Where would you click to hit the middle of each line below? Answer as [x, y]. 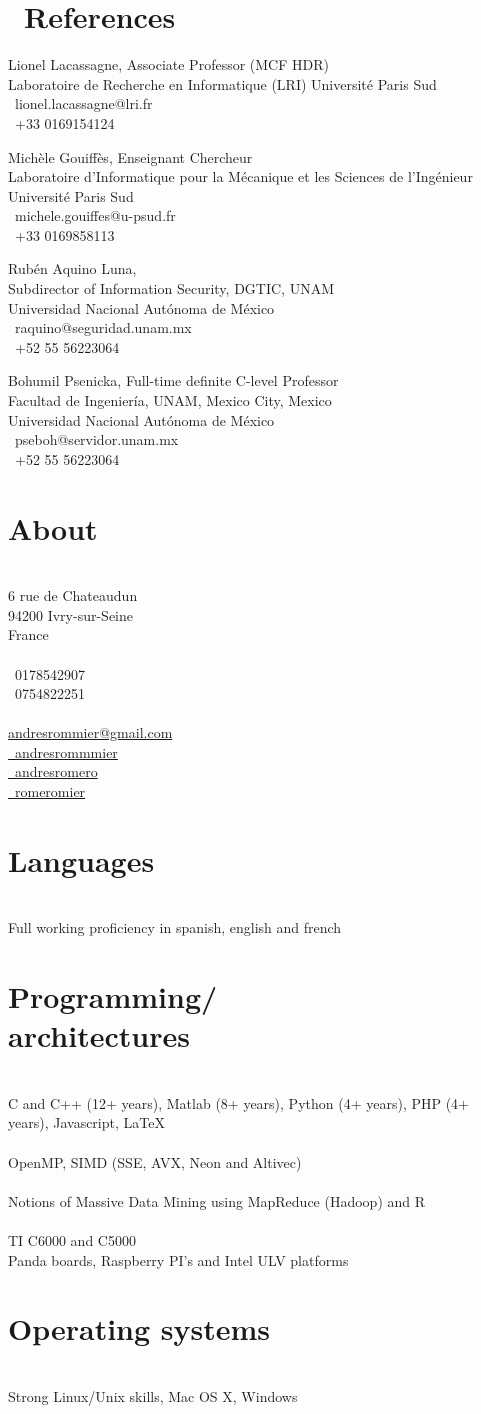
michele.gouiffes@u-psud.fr [95, 215]
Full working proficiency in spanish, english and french [175, 927]
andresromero [56, 771]
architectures [99, 1035]
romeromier [50, 791]
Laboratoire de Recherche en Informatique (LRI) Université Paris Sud [222, 83]
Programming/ [113, 996]
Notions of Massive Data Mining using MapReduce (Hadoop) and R [217, 1200]
